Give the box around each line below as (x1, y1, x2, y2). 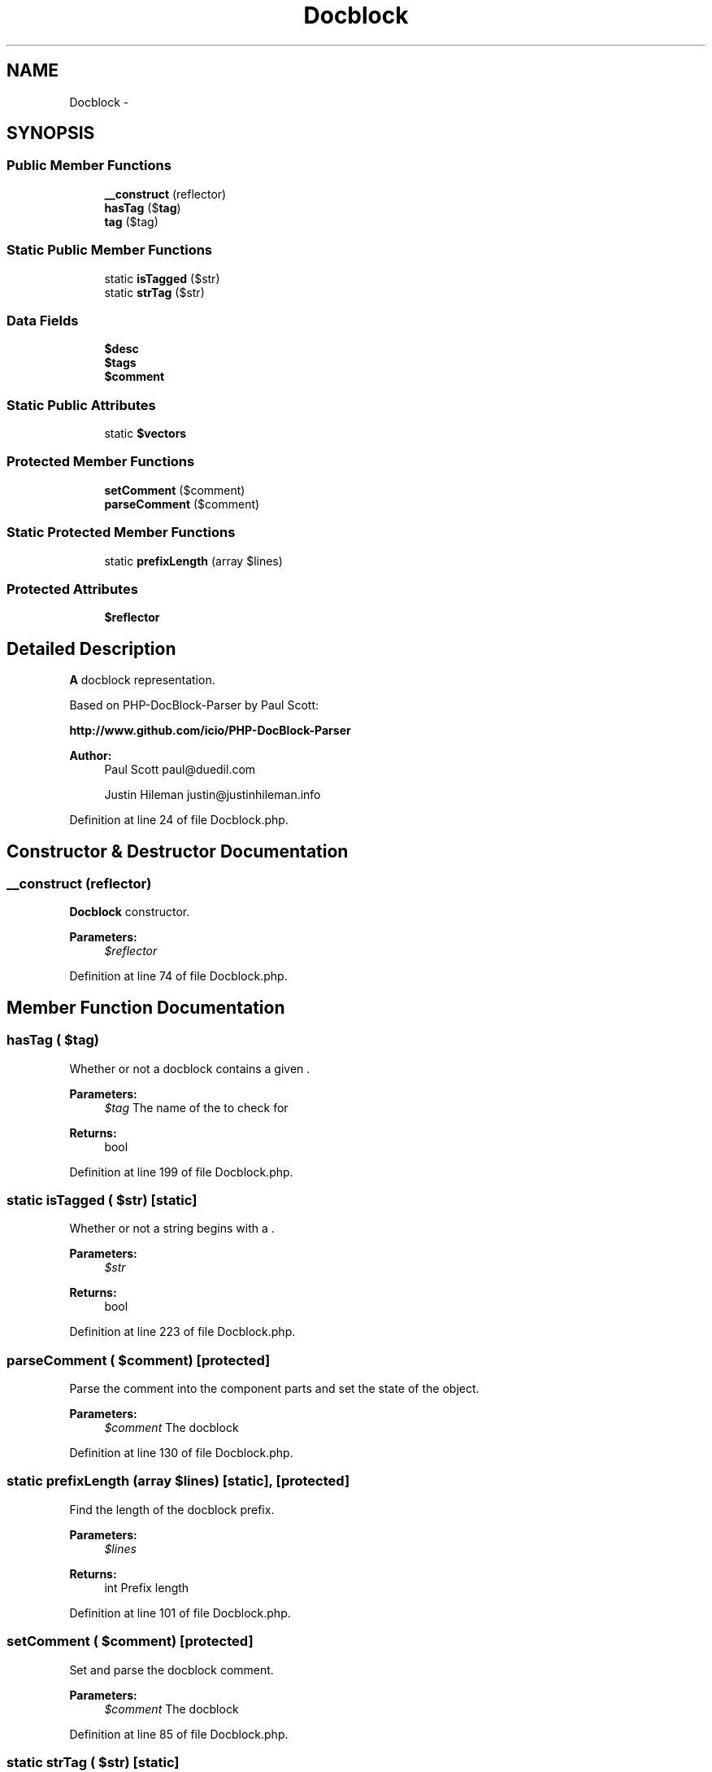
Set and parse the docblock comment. (69, 1662, 274, 1677)
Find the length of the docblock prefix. (69, 1502, 275, 1517)
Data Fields (7, 312, 79, 329)
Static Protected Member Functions (7, 524, 236, 541)
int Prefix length (104, 1580, 189, 1595)
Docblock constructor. (69, 905, 190, 919)
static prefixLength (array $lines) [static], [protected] (7, 1473, 350, 1490)
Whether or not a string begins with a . (69, 1221, 275, 1236)
